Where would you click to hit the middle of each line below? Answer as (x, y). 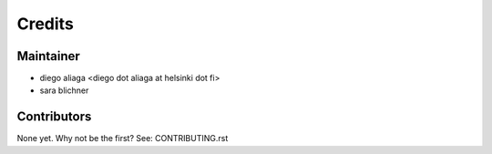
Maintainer (49, 56)
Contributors (54, 117)
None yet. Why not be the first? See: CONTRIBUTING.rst (123, 139)
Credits (46, 24)
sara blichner (64, 90)
